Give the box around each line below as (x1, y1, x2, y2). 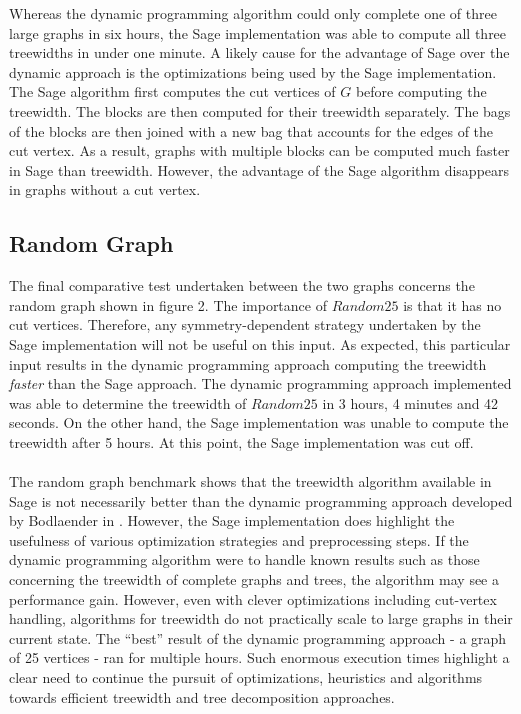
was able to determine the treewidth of (9, 392, 247, 413)
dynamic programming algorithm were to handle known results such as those (9, 549, 480, 570)
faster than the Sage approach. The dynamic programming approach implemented (9, 373, 512, 394)
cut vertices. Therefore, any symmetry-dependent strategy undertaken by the (9, 314, 481, 335)
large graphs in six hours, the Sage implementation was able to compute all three (9, 22, 507, 43)
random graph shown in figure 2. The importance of (9, 294, 327, 315)
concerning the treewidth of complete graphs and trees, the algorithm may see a (9, 569, 499, 590)
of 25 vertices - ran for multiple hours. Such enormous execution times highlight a (9, 647, 510, 668)
